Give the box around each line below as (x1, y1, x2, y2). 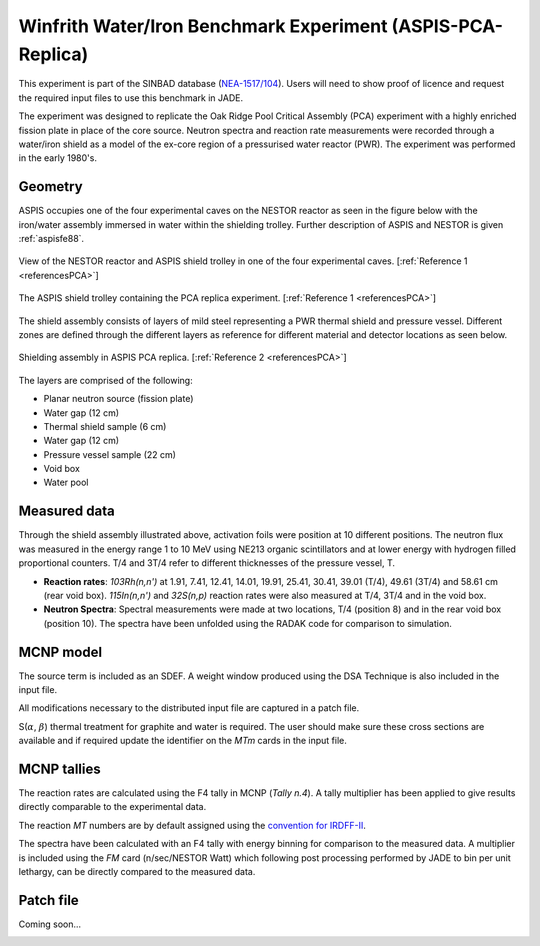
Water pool (43, 476, 89, 489)
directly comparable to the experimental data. (18, 801, 207, 813)
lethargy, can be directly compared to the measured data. (18, 866, 256, 878)
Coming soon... (18, 918, 82, 930)
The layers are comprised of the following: (18, 374, 194, 386)
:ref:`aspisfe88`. (18, 232, 85, 244)
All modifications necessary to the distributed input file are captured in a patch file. (18, 702, 360, 714)
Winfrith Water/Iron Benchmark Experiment (18, 15, 388, 37)
